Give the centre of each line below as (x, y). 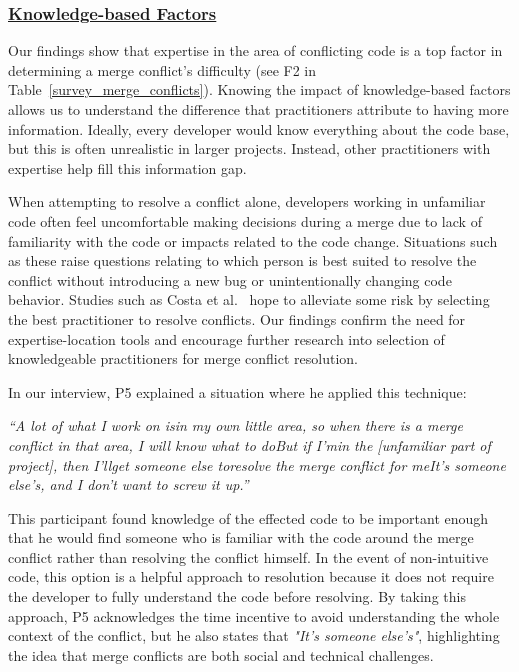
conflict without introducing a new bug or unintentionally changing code (230, 279)
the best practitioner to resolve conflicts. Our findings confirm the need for (237, 318)
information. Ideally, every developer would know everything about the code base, (259, 128)
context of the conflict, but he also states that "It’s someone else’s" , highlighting (254, 635)
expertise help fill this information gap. (127, 167)
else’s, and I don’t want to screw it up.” (128, 484)
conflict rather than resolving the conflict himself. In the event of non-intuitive (248, 556)
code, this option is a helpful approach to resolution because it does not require (251, 576)
